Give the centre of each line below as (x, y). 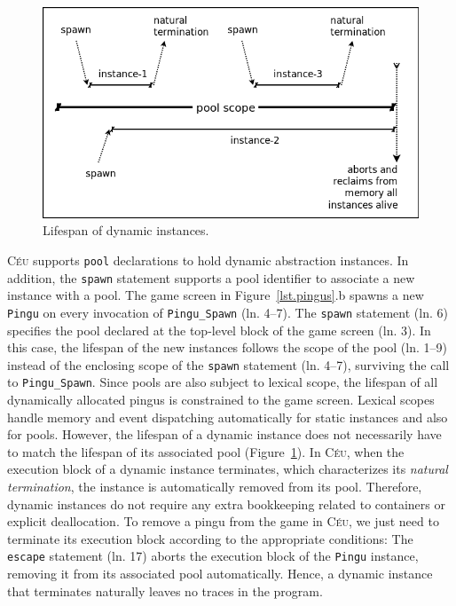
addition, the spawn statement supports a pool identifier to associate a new (211, 277)
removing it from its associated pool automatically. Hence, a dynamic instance (220, 574)
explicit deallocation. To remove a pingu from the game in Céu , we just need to (223, 521)
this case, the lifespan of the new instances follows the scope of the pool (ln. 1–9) (227, 347)
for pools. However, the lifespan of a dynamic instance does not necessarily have (224, 434)
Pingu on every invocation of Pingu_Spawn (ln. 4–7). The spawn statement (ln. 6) (228, 312)
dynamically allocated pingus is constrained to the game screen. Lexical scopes (221, 400)
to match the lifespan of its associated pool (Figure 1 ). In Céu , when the (206, 451)
